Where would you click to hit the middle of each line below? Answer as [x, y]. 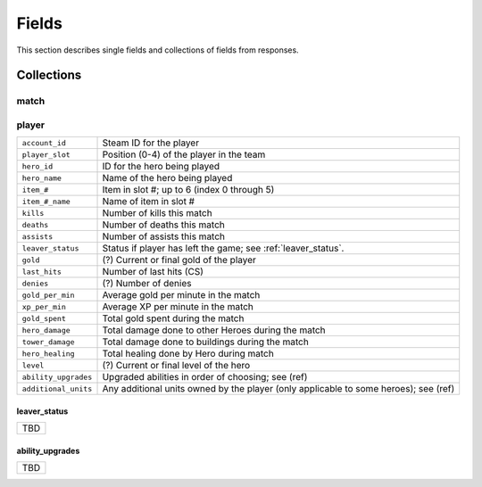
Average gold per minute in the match [181, 295]
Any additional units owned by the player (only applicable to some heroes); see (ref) [278, 389]
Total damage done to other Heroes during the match [214, 330]
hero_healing [48, 354]
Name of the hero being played [167, 178]
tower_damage [48, 342]
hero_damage [46, 330]
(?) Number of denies [147, 284]
